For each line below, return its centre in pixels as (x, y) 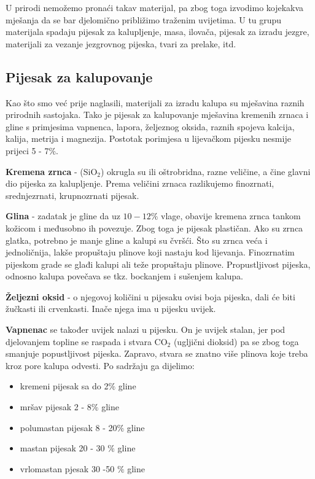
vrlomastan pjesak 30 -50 (67, 468)
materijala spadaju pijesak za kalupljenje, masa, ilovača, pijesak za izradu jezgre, (157, 32)
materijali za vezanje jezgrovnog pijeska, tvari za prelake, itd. (121, 43)
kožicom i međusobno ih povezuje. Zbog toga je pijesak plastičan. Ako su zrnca (154, 228)
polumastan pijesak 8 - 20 (68, 427)
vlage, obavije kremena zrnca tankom (231, 216)
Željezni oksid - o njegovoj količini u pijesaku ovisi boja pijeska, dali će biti (150, 296)
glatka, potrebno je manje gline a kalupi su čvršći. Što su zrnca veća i (137, 240)
